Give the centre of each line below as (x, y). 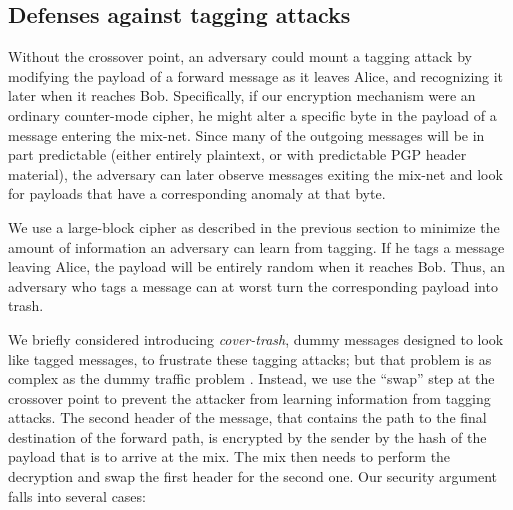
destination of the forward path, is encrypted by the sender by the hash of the (247, 436)
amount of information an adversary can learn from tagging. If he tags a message (256, 246)
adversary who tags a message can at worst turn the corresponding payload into (253, 285)
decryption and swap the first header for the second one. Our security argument (253, 476)
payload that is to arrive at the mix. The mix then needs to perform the (229, 456)
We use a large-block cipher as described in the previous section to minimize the (254, 226)
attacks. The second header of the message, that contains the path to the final (247, 417)
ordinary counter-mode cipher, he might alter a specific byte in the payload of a (252, 114)
